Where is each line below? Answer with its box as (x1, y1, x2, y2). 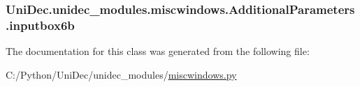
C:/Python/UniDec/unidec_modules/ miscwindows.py (6, 67, 237, 81)
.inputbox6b (6, 16, 75, 33)
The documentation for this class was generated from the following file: (6, 44, 310, 58)
